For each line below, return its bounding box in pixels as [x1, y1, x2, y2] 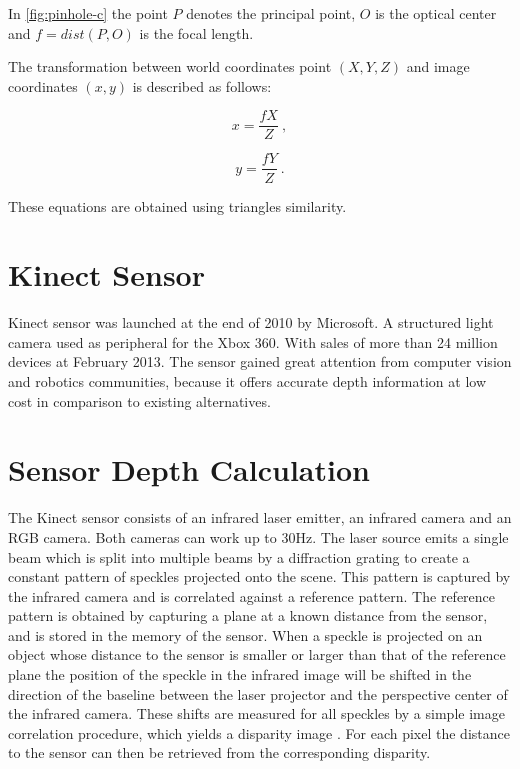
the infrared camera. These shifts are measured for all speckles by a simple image [8, 703, 505, 724]
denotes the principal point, [186, 3, 356, 23]
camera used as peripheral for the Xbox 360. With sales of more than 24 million [8, 331, 498, 352]
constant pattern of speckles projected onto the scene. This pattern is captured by [8, 566, 511, 587]
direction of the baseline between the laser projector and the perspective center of [8, 683, 508, 704]
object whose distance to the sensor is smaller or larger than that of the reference [8, 644, 506, 665]
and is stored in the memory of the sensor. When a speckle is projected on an [8, 624, 483, 645]
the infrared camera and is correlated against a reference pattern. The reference [8, 585, 496, 606]
